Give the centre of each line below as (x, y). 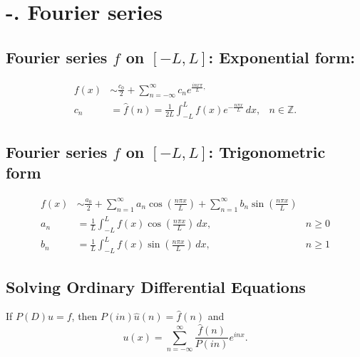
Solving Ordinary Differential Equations (156, 286)
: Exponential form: (282, 57)
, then (84, 316)
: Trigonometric (267, 152)
